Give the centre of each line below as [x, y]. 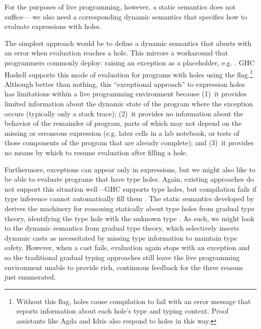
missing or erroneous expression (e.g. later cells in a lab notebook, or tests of [122, 133]
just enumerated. [30, 277]
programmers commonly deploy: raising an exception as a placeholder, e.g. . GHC [130, 62]
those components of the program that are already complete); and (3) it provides [129, 143]
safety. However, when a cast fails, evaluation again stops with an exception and [127, 247]
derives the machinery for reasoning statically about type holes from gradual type [129, 208]
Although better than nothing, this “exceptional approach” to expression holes [125, 84]
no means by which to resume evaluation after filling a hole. [96, 152]
